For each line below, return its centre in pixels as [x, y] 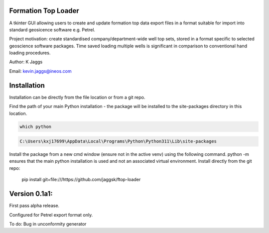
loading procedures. [30, 53]
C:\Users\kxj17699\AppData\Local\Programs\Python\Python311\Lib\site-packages [118, 141]
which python [36, 126]
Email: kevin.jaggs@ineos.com [40, 71]
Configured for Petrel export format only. [51, 215]
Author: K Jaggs [26, 62]
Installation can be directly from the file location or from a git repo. [77, 97]
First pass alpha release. [34, 206]
